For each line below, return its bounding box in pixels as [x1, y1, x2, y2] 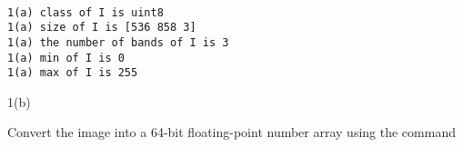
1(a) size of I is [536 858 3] [7, 21, 196, 34]
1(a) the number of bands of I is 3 [7, 35, 229, 49]
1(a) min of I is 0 [7, 51, 125, 64]
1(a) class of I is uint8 [7, 5, 164, 19]
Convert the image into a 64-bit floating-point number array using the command [7, 122, 456, 142]
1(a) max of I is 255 [7, 66, 138, 80]
